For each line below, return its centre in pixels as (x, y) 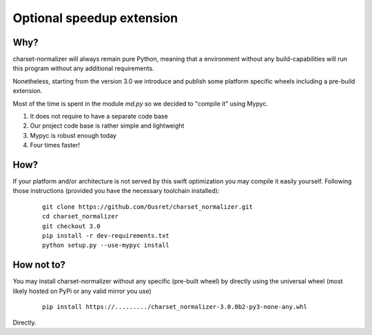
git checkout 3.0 (71, 226)
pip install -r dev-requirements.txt (106, 236)
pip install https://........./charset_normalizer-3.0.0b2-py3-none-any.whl (175, 307)
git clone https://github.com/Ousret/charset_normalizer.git (147, 206)
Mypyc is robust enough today (73, 135)
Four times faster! (55, 145)
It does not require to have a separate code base (99, 116)
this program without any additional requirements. (83, 68)
